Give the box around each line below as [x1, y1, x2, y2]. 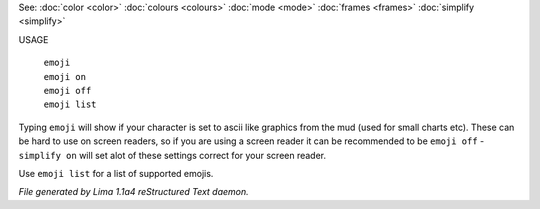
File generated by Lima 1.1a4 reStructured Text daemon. [18, 186, 249, 198]
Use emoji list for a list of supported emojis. [18, 167, 214, 179]
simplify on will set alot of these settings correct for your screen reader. [18, 149, 327, 161]
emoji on [43, 71, 87, 82]
